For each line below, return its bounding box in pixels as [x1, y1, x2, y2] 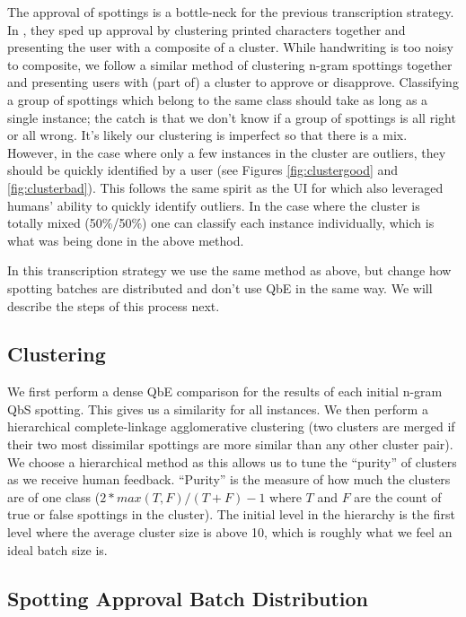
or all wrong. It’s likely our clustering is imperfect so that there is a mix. [7, 126, 408, 144]
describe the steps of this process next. [7, 296, 220, 315]
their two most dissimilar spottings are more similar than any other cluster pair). [7, 435, 453, 454]
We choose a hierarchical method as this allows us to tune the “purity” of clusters [7, 452, 457, 471]
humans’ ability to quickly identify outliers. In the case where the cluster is [7, 196, 420, 214]
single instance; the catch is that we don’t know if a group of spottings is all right [7, 108, 456, 126]
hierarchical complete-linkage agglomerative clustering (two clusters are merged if [7, 417, 455, 436]
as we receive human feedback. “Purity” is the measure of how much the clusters [7, 470, 451, 489]
